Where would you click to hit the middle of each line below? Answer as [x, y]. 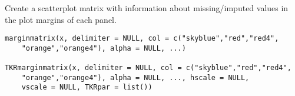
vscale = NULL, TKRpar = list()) [87, 87]
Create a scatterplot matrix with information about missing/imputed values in [147, 8]
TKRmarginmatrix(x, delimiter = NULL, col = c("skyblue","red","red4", [148, 68]
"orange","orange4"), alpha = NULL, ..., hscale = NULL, [135, 77]
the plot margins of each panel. [61, 19]
